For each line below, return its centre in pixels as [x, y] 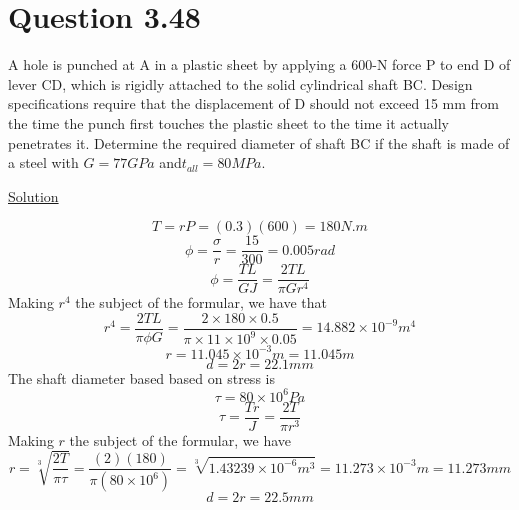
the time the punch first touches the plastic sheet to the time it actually [228, 122]
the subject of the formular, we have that [201, 302]
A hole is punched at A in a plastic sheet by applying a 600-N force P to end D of [259, 64]
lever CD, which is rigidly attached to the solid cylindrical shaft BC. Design [240, 83]
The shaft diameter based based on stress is [141, 377]
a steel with [43, 162]
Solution [33, 195]
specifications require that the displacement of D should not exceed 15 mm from [253, 103]
